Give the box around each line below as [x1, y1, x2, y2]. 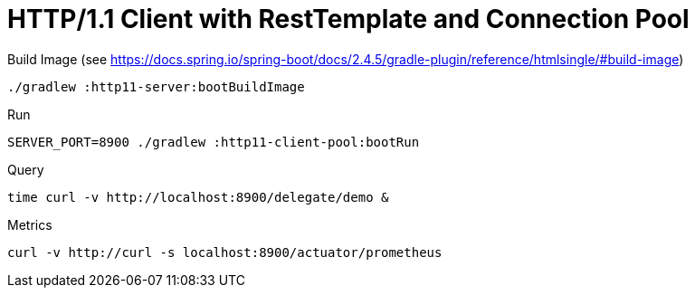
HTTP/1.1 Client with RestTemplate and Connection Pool [7, 4, 690, 34]
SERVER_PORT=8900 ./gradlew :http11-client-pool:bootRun [7, 134, 420, 149]
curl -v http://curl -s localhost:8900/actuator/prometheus [7, 244, 443, 260]
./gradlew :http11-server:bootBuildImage [7, 79, 305, 94]
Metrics [7, 216, 52, 233]
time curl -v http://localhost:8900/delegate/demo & [7, 189, 389, 205]
